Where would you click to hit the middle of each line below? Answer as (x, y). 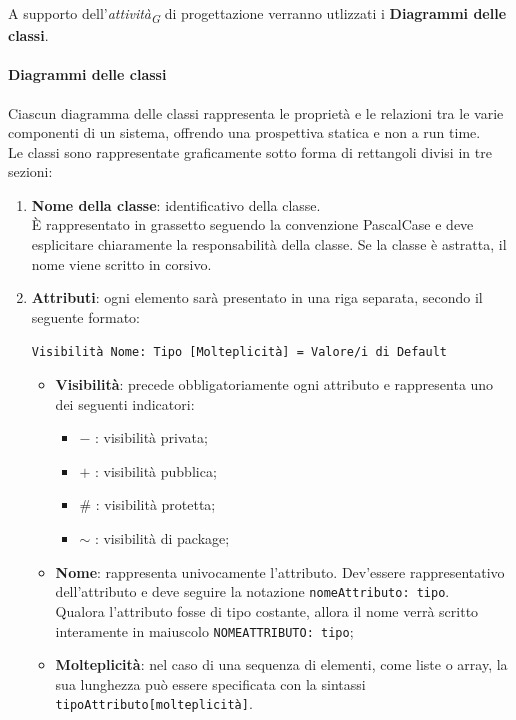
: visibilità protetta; (155, 504)
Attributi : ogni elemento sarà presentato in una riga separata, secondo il (257, 297)
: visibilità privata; (151, 437)
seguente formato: (86, 316)
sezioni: (30, 171)
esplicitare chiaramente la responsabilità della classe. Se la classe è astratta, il (269, 244)
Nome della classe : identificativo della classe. (176, 204)
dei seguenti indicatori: (125, 403)
